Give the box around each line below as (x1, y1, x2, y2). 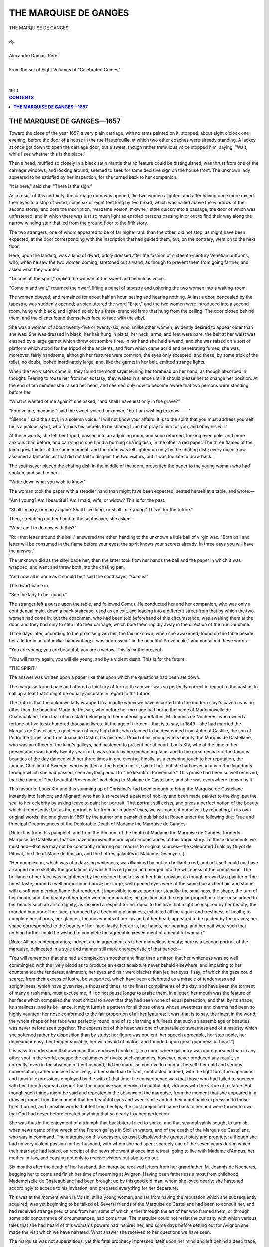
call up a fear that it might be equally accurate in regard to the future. (9, 691, 151, 697)
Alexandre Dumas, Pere (9, 53, 58, 59)
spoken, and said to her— (9, 469, 62, 476)
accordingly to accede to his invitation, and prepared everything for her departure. (9, 1185, 179, 1191)
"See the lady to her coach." (9, 592, 67, 598)
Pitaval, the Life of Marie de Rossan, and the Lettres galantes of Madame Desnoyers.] (9, 850, 185, 856)
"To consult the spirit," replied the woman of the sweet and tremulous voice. (9, 276, 165, 282)
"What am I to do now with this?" (9, 525, 77, 531)
